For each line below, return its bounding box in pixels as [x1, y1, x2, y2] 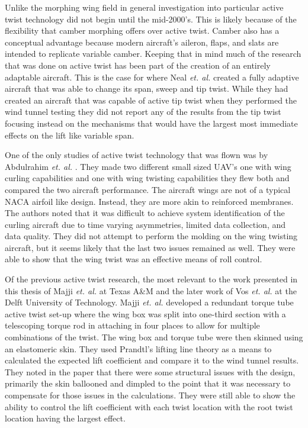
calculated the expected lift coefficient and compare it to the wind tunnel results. [5, 354, 299, 366]
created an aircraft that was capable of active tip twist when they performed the [5, 94, 297, 106]
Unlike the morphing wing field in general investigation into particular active [5, 1, 284, 13]
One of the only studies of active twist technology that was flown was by [5, 149, 268, 161]
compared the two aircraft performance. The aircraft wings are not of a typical [5, 183, 291, 195]
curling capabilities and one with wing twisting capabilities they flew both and [5, 172, 290, 184]
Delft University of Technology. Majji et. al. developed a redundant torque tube [5, 296, 294, 308]
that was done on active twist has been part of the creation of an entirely [5, 59, 271, 71]
